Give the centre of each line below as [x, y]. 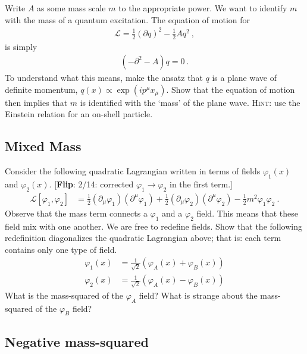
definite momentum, [41, 89]
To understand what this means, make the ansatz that [104, 78]
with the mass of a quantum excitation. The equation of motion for [128, 19]
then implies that [36, 102]
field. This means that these [248, 213]
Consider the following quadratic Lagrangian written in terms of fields [133, 171]
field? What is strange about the [198, 295]
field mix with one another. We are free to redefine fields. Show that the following [153, 226]
